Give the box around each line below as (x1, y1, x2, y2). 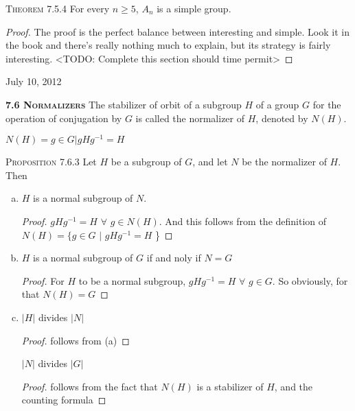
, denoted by (255, 110, 308, 125)
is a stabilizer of (196, 379, 264, 393)
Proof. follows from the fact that (21, 379, 158, 393)
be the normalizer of (242, 154, 327, 169)
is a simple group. (157, 1, 231, 15)
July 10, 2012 (5, 74, 62, 89)
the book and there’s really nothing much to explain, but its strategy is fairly (5, 38, 331, 52)
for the (312, 97, 341, 111)
